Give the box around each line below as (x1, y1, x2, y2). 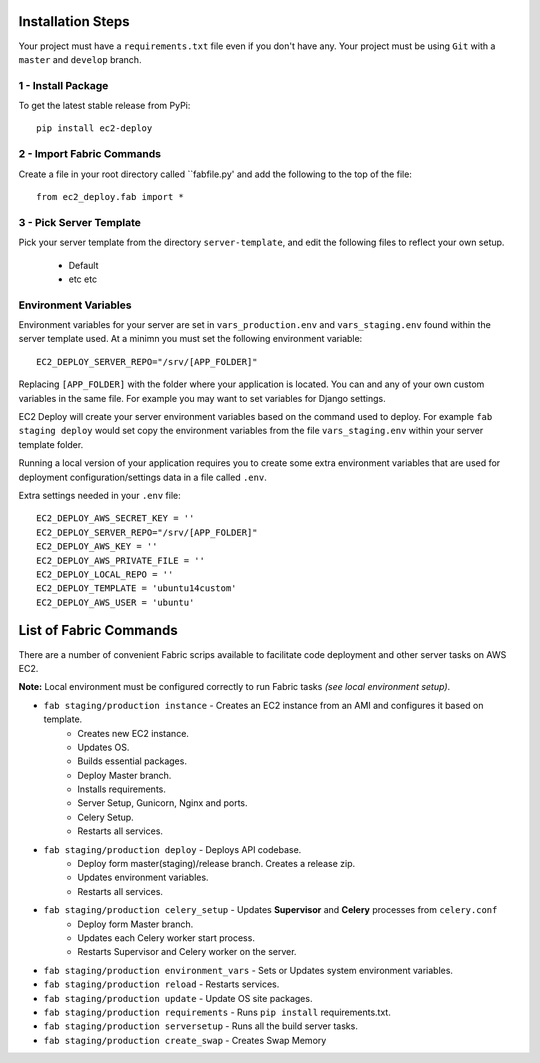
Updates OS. (77, 741, 130, 753)
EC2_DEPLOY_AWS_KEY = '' (36, 541, 158, 552)
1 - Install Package (18, 78, 109, 92)
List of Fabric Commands (18, 622, 179, 639)
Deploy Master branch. (77, 769, 172, 781)
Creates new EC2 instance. (77, 727, 190, 739)
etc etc (68, 273, 98, 285)
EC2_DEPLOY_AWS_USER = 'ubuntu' (36, 596, 195, 608)
